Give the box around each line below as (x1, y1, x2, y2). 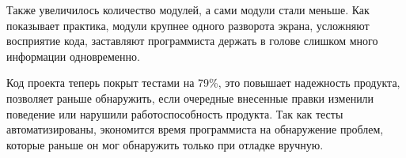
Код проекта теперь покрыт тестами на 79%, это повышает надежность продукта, (6, 74, 400, 91)
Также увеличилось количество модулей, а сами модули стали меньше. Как (6, 2, 370, 17)
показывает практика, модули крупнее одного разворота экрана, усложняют (6, 17, 370, 33)
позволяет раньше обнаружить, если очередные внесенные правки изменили (6, 89, 374, 106)
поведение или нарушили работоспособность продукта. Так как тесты (6, 105, 343, 122)
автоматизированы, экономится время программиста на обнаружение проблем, (6, 121, 384, 137)
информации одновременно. (6, 47, 140, 64)
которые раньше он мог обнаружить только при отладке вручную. (6, 136, 324, 152)
